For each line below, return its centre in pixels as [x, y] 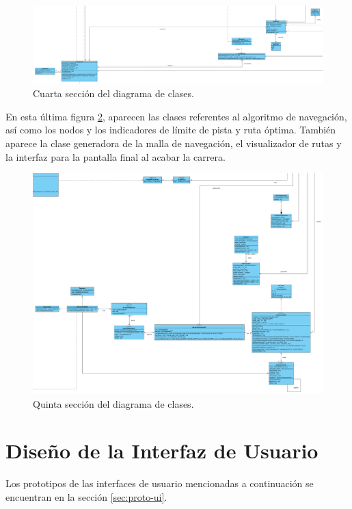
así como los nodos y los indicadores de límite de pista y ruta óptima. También [171, 130]
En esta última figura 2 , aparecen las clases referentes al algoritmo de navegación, [176, 116]
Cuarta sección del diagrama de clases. [113, 93]
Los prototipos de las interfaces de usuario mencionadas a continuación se [160, 483]
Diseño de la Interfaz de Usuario [162, 451]
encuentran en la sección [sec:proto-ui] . [86, 497]
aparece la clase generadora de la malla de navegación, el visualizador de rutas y [174, 143]
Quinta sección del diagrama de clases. [113, 403]
